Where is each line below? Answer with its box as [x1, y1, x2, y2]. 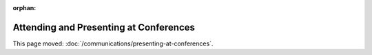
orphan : [12, 4, 37, 12]
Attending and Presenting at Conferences [12, 21, 196, 33]
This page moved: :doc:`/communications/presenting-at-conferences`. [12, 39, 214, 48]
